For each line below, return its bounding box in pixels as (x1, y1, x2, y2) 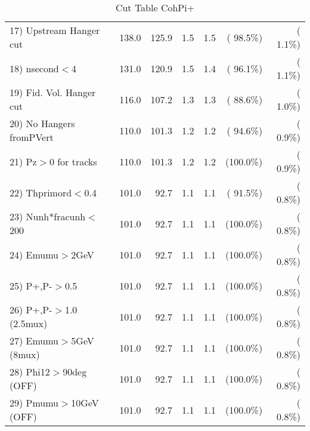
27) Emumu (10, 334, 59, 347)
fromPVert (10, 130, 54, 144)
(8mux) (10, 347, 40, 361)
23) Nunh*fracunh (10, 210, 86, 223)
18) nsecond (10, 61, 59, 75)
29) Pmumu (10, 396, 59, 410)
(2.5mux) (10, 316, 48, 330)
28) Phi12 (10, 365, 50, 378)
